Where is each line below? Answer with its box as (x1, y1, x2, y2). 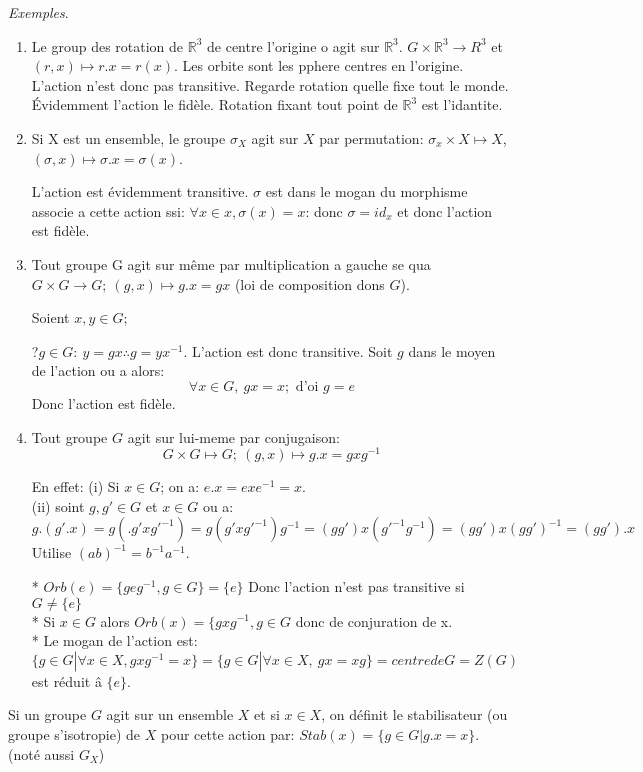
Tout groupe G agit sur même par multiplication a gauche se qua (31, 253, 431, 274)
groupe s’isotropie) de (8, 723, 141, 744)
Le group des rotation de (31, 35, 184, 56)
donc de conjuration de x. (295, 610, 453, 631)
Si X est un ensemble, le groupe (31, 127, 226, 148)
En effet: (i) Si (31, 476, 120, 497)
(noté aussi (8, 743, 75, 764)
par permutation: (319, 127, 424, 148)
